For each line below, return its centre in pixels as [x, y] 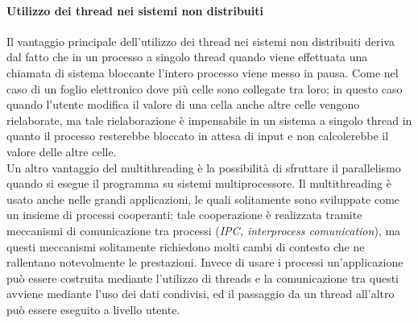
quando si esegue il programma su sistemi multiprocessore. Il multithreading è [199, 183]
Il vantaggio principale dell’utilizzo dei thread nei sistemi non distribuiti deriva [201, 41]
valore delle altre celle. [62, 151]
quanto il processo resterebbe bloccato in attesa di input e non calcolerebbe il [198, 136]
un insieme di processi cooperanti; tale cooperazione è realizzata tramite [184, 215]
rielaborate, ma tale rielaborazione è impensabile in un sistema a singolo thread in [209, 120]
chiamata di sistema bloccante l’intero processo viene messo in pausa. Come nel [203, 72]
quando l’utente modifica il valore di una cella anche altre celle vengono [183, 104]
